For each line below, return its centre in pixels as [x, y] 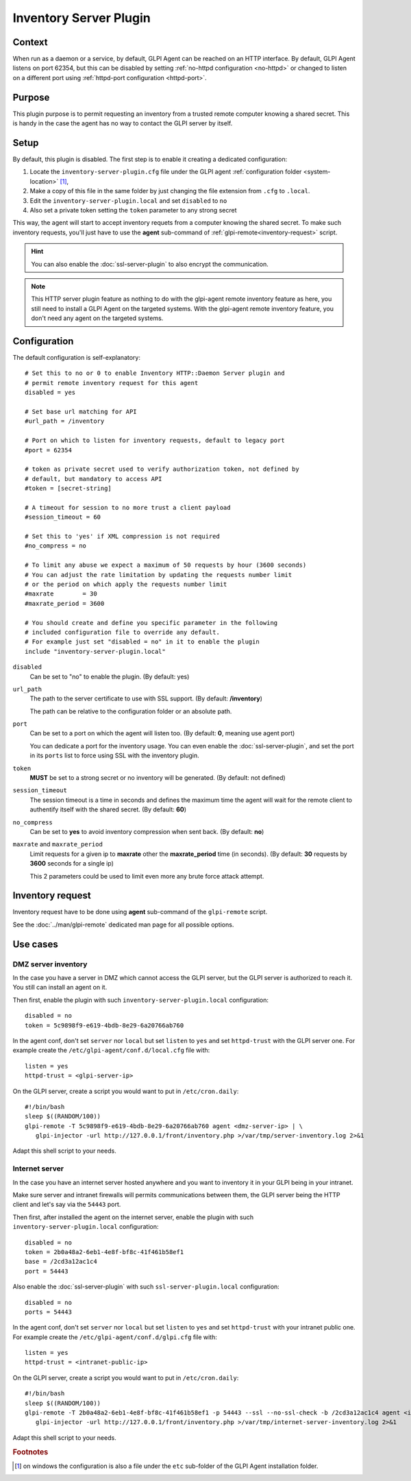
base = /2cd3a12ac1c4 [61, 1262]
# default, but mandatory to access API [94, 479]
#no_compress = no [56, 546]
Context [30, 42]
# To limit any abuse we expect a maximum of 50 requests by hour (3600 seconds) [166, 565]
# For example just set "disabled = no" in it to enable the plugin [142, 642]
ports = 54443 [48, 1312]
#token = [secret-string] [68, 489]
